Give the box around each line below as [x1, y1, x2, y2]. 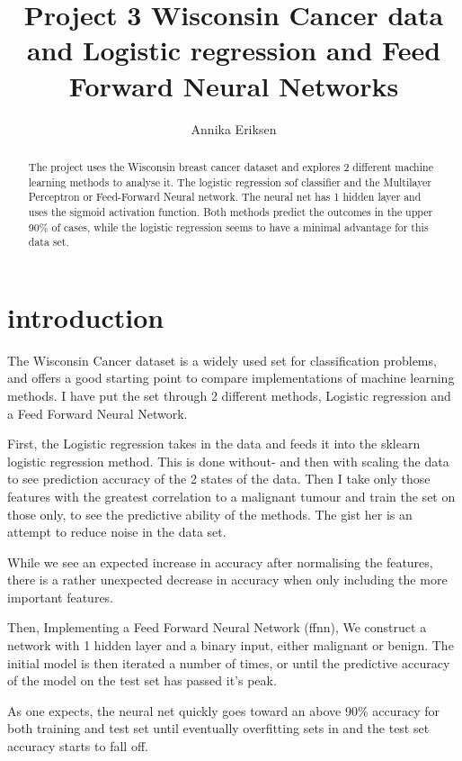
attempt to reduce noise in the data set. [7, 522, 227, 541]
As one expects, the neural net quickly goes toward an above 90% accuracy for [7, 701, 440, 720]
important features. [7, 587, 114, 606]
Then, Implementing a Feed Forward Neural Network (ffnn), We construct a [7, 618, 427, 637]
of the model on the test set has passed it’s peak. [7, 671, 277, 690]
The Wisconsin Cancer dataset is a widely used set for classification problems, [7, 350, 437, 369]
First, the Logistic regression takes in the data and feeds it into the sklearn [7, 434, 421, 453]
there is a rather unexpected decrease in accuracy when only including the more [7, 570, 448, 589]
